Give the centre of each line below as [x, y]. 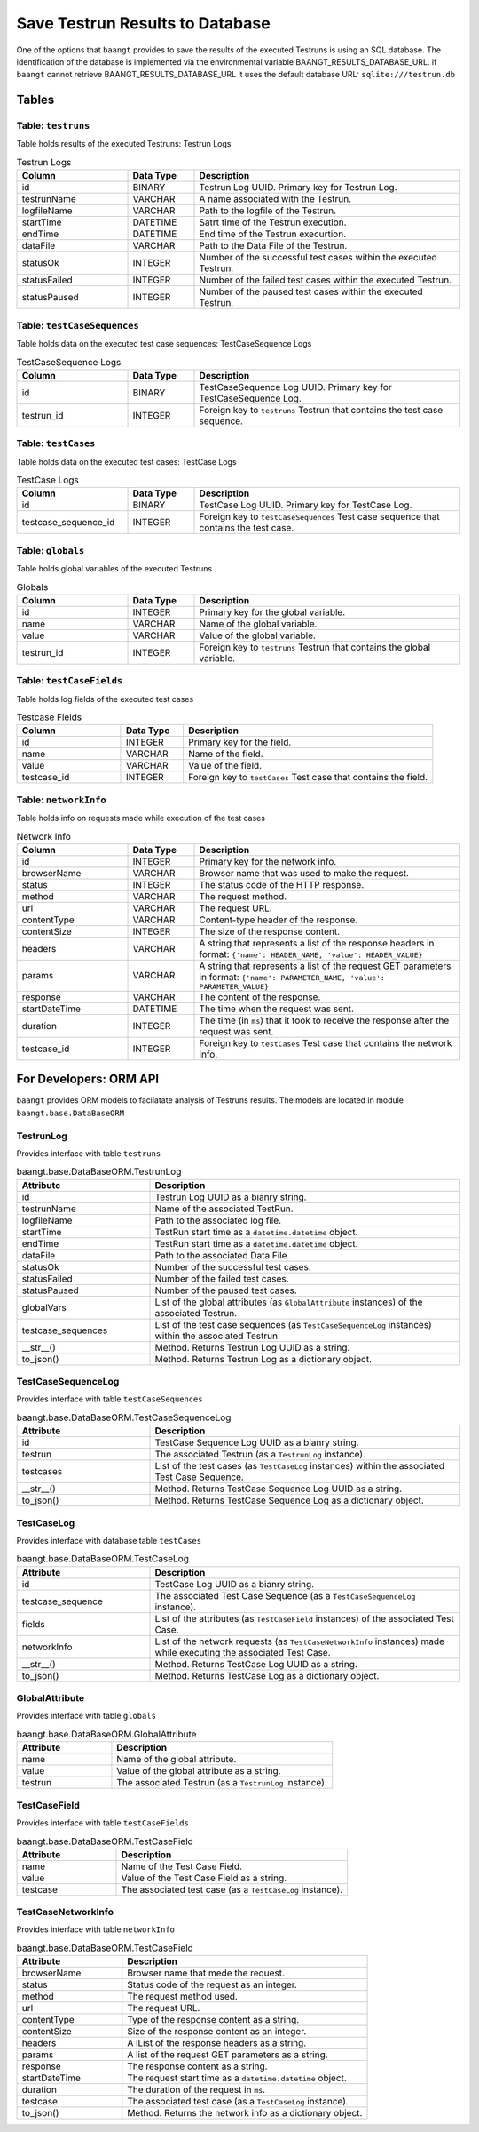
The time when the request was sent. [277, 1009]
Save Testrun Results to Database [143, 23]
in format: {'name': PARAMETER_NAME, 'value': [292, 977]
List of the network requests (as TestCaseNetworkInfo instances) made [300, 1641]
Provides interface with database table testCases [109, 1540]
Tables [35, 100]
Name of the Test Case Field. [182, 1866]
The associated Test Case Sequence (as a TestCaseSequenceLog [285, 1595]
